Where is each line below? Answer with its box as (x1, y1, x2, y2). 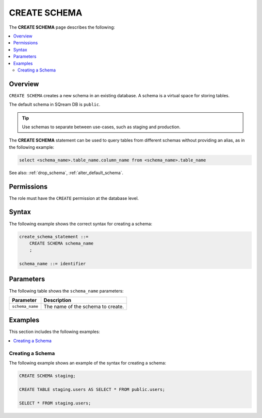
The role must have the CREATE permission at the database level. (9, 195, 139, 201)
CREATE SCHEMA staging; (19, 373, 76, 379)
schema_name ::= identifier (19, 261, 86, 267)
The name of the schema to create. (44, 303, 124, 310)
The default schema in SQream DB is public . (9, 102, 100, 107)
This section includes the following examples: (9, 329, 100, 335)
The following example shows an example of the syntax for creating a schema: (9, 360, 166, 366)
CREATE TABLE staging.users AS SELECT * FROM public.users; (19, 386, 165, 392)
